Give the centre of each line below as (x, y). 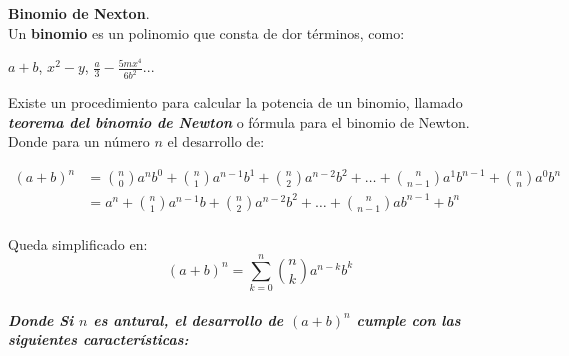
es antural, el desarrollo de (188, 319)
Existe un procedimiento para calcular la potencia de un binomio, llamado (235, 102)
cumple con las (408, 319)
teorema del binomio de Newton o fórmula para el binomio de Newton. (239, 121)
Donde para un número (79, 141)
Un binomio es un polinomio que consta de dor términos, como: (206, 32)
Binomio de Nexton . (79, 13)
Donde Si (41, 319)
